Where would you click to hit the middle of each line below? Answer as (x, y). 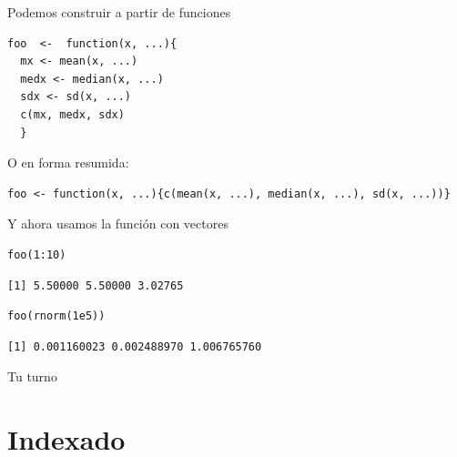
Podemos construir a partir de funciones (119, 12)
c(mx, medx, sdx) (72, 114)
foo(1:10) (37, 254)
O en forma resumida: (68, 162)
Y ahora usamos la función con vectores (118, 223)
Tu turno (32, 376)
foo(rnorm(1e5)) (56, 316)
